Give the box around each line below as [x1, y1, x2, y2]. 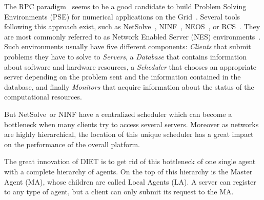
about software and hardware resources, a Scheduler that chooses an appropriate [4, 61, 257, 72]
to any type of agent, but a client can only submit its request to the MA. [4, 186, 234, 197]
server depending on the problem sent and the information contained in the [4, 71, 241, 82]
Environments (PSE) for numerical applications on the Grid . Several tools [4, 11, 240, 22]
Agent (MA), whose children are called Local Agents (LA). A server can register [4, 176, 256, 187]
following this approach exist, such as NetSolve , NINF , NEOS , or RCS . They [4, 21, 260, 32]
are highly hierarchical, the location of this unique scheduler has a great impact [4, 129, 254, 139]
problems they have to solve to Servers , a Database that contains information [4, 51, 247, 62]
